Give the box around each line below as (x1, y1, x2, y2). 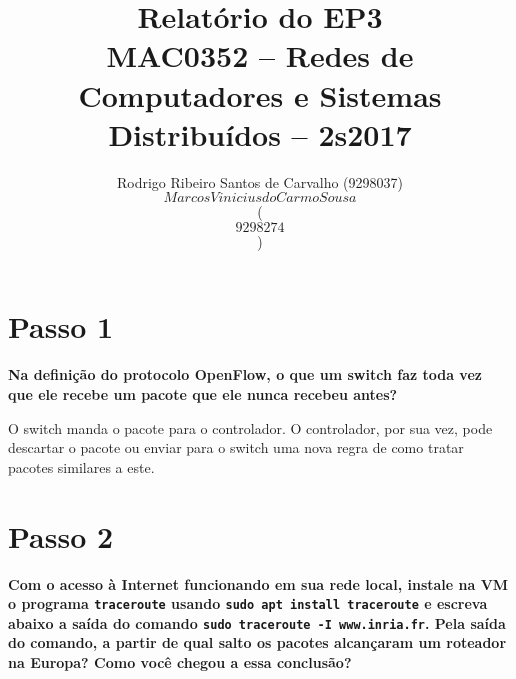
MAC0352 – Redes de (106, 35, 414, 76)
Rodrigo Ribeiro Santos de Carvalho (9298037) (116, 171, 404, 192)
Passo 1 (8, 306, 114, 347)
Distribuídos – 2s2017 (108, 113, 412, 154)
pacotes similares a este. (8, 456, 155, 477)
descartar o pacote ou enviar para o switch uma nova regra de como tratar (8, 437, 464, 458)
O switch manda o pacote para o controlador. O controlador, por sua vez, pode (8, 417, 493, 438)
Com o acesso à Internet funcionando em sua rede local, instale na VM (8, 573, 509, 594)
